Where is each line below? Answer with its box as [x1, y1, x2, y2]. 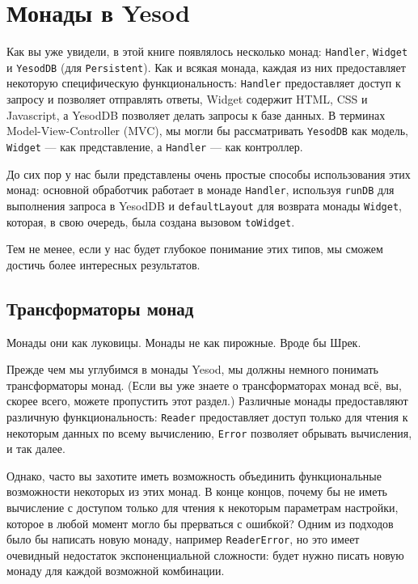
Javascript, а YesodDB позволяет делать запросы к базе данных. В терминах [6, 106, 386, 123]
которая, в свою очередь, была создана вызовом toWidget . [6, 213, 295, 230]
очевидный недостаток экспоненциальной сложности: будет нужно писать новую [6, 546, 404, 563]
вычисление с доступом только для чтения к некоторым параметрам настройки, [6, 499, 399, 516]
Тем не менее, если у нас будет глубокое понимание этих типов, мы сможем [6, 240, 383, 257]
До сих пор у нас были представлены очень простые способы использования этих [6, 165, 411, 182]
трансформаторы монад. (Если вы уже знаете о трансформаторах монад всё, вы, [6, 376, 402, 393]
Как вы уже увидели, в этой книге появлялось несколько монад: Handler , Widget [6, 43, 408, 60]
